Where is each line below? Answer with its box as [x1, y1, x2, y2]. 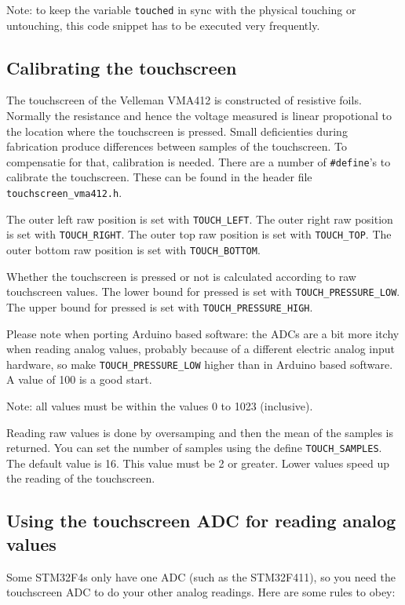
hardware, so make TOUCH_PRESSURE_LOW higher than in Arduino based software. [6, 355, 393, 372]
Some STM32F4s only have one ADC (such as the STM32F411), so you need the [6, 568, 396, 585]
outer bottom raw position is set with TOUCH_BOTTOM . [6, 242, 261, 258]
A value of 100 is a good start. [6, 371, 152, 388]
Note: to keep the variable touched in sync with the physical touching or [6, 2, 356, 17]
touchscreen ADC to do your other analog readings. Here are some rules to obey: [6, 584, 396, 600]
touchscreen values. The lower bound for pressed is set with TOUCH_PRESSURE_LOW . [6, 283, 400, 300]
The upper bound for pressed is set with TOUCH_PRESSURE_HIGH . [6, 298, 313, 315]
